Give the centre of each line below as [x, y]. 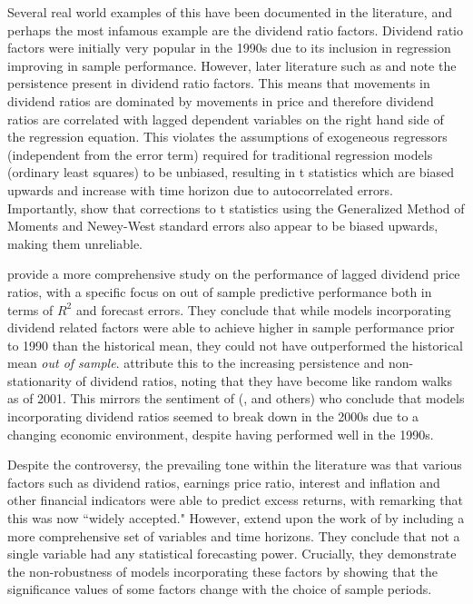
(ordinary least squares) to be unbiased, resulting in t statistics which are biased [231, 172]
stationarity [39, 380]
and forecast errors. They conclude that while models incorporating [263, 309]
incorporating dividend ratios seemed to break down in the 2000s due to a [213, 416]
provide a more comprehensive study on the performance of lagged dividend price [234, 274]
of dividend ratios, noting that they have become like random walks [264, 380]
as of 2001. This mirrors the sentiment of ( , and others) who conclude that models [236, 398]
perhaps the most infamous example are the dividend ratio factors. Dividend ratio [236, 30]
